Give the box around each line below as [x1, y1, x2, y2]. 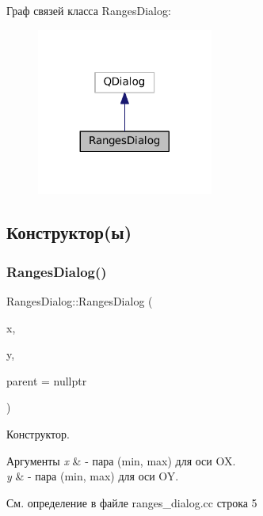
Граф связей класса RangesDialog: [6, 2, 171, 18]
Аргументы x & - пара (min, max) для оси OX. [6, 452, 236, 469]
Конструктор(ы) [6, 220, 132, 245]
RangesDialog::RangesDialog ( [6, 292, 153, 309]
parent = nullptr [6, 372, 87, 389]
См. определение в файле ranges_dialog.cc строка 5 [6, 494, 257, 510]
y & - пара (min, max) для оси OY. [6, 468, 179, 484]
